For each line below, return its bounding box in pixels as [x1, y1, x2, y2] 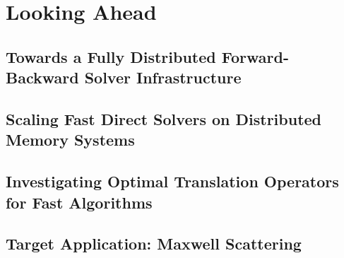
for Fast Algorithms [6, 191, 153, 213]
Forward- [221, 45, 289, 67]
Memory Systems [6, 129, 135, 151]
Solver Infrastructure [84, 66, 242, 88]
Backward [6, 66, 79, 88]
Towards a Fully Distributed [6, 45, 216, 67]
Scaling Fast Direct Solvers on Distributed [6, 107, 322, 129]
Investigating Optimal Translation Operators [6, 170, 339, 192]
